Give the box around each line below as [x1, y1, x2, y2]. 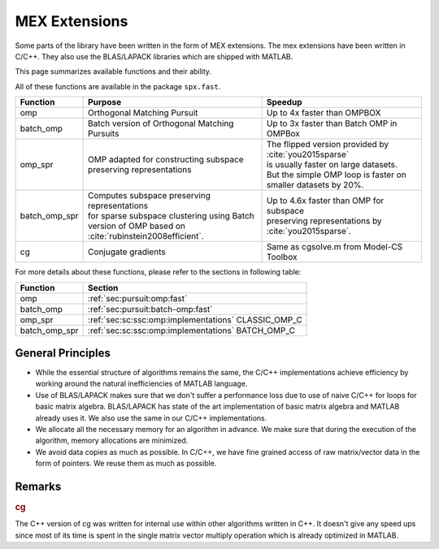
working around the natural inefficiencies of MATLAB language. [35, 378, 248, 389]
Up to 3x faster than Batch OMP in [266, 118, 398, 129]
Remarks [15, 479, 62, 493]
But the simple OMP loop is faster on [266, 169, 406, 180]
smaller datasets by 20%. [266, 179, 364, 191]
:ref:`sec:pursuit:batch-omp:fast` [88, 303, 213, 314]
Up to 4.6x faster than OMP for [266, 195, 385, 206]
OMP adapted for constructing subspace [88, 154, 244, 166]
